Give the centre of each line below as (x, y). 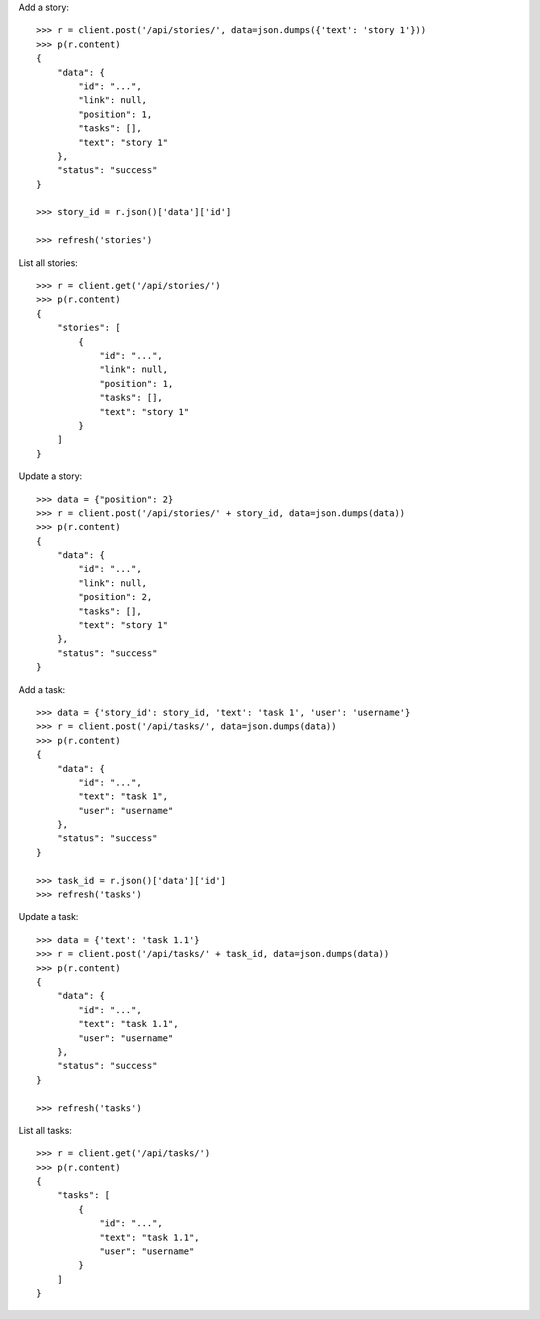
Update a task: (48, 917)
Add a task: (42, 689)
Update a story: (50, 476)
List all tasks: (45, 1130)
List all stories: (48, 262)
